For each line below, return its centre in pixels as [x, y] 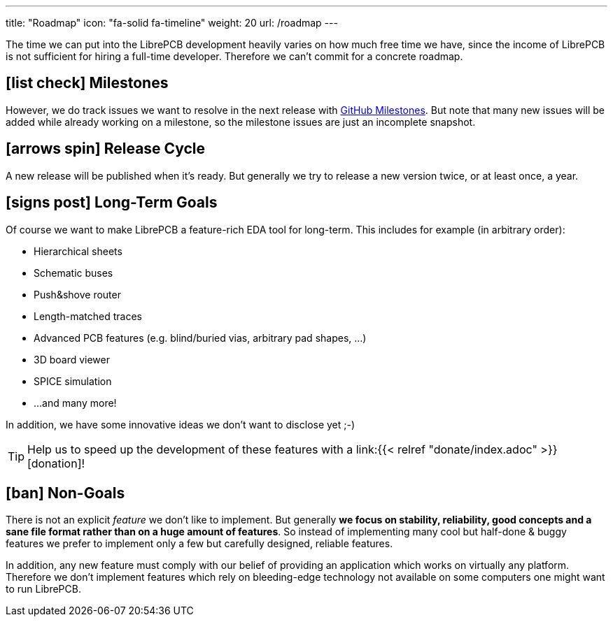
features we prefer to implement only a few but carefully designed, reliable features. [199, 544]
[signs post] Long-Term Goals [112, 203]
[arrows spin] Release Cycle [106, 149]
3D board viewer [72, 359]
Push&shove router [77, 294]
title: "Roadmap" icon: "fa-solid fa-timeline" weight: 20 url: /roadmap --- [172, 23]
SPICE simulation [73, 381]
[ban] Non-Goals [65, 493]
